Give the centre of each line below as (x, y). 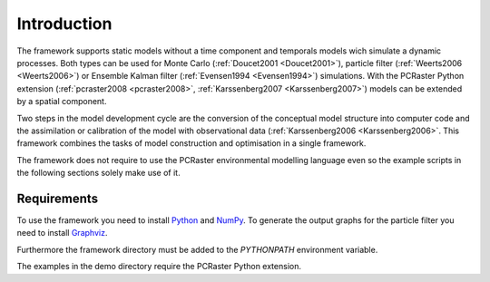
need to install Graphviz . (62, 233)
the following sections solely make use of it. (98, 173)
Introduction (64, 24)
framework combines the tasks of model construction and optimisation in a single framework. (191, 143)
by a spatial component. (62, 102)
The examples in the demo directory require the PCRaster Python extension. (159, 267)
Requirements (58, 198)
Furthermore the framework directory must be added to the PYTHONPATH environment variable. (197, 249)
